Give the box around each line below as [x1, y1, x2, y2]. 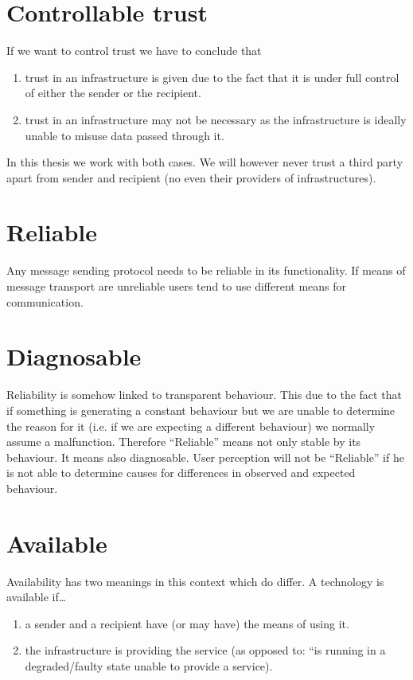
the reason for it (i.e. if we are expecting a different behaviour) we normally [6, 417, 376, 434]
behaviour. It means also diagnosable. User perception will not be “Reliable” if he [6, 448, 404, 465]
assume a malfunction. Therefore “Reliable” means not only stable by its [6, 433, 361, 450]
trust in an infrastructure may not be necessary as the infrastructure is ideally [25, 111, 407, 127]
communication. [6, 293, 84, 310]
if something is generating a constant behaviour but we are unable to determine [6, 401, 395, 418]
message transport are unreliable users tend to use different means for [6, 278, 346, 294]
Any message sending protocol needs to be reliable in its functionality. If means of [6, 262, 406, 279]
